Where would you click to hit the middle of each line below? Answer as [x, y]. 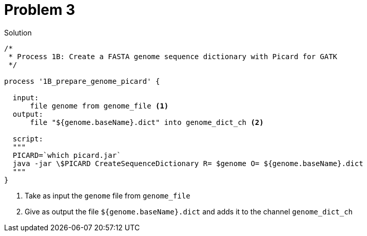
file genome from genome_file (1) [99, 106]
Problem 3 [40, 10]
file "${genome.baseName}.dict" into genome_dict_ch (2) [147, 122]
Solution [18, 32]
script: [28, 139]
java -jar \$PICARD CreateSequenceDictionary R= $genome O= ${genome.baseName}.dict [188, 163]
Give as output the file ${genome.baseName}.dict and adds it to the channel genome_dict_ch [189, 211]
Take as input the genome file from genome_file [108, 195]
